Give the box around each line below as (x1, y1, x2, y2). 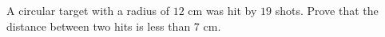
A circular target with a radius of (6, 2, 170, 18)
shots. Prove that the (275, 2, 379, 18)
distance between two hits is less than (6, 17, 191, 34)
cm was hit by (188, 2, 257, 18)
